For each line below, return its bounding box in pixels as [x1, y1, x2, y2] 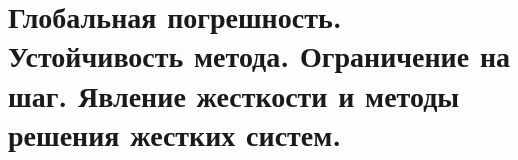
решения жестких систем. [8, 113, 342, 154]
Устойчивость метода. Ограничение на [8, 35, 511, 76]
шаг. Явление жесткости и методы [8, 74, 460, 115]
